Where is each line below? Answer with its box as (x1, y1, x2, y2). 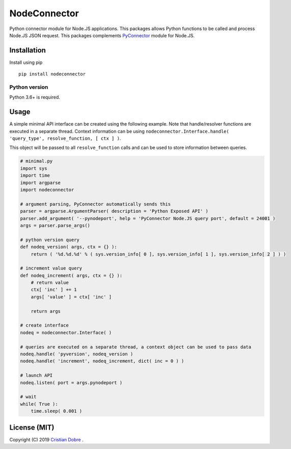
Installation (9, 46, 46, 55)
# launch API (20, 372, 53, 379)
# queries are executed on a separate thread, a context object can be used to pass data (20, 344, 252, 350)
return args (31, 308, 61, 314)
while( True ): (20, 401, 58, 407)
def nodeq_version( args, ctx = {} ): (20, 244, 117, 250)
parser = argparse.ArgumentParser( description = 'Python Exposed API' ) (20, 208, 208, 214)
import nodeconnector (20, 187, 74, 192)
